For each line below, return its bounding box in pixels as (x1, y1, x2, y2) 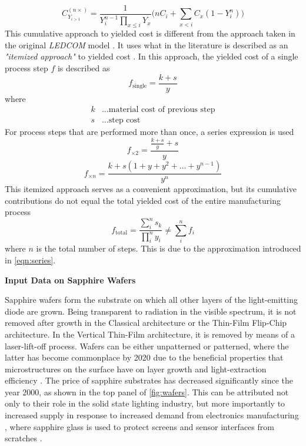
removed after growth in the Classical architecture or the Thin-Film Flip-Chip (5, 316, 287, 329)
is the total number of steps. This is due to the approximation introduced (36, 242, 301, 255)
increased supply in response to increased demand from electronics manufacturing (5, 409, 299, 421)
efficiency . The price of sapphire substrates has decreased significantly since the (5, 374, 293, 386)
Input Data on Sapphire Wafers (5, 273, 136, 286)
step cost (108, 116, 141, 125)
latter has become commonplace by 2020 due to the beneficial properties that (5, 351, 284, 364)
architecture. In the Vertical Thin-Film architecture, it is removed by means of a (5, 328, 295, 340)
